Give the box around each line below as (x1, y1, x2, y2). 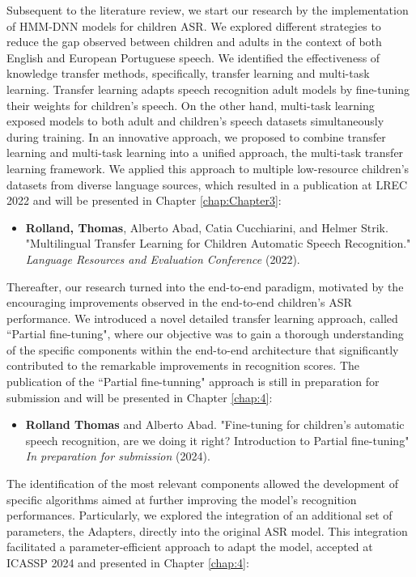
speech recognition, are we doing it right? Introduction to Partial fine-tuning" (25, 431, 410, 448)
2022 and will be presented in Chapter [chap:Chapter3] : (6, 192, 282, 209)
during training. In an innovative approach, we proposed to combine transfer (6, 128, 386, 145)
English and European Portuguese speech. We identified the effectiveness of (6, 49, 380, 66)
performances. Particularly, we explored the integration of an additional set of (6, 507, 393, 524)
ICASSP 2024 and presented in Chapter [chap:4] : (6, 554, 249, 571)
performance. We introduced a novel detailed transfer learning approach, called (6, 309, 398, 326)
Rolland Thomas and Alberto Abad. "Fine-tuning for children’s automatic (25, 416, 405, 433)
